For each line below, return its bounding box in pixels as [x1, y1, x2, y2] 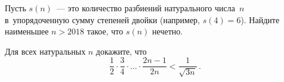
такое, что [87, 25, 124, 37]
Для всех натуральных [5, 45, 86, 57]
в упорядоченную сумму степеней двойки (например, [5, 13, 200, 26]
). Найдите [240, 13, 280, 26]
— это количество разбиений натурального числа [56, 2, 235, 14]
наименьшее [5, 25, 49, 37]
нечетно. [152, 25, 183, 37]
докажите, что [95, 45, 147, 57]
